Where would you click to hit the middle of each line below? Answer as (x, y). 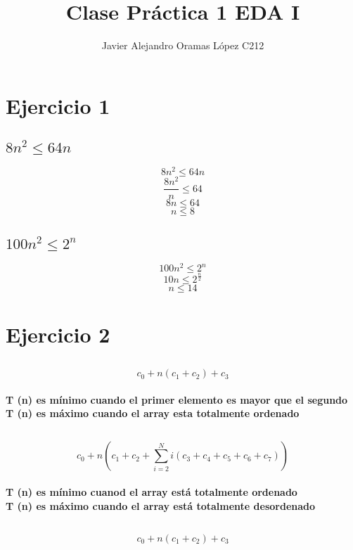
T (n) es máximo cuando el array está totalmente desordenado (161, 505)
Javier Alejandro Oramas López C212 (183, 45)
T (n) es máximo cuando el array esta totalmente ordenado (153, 413)
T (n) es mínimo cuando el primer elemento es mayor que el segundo (177, 399)
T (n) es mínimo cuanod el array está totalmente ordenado (152, 491)
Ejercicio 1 (58, 105)
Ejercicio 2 (58, 334)
